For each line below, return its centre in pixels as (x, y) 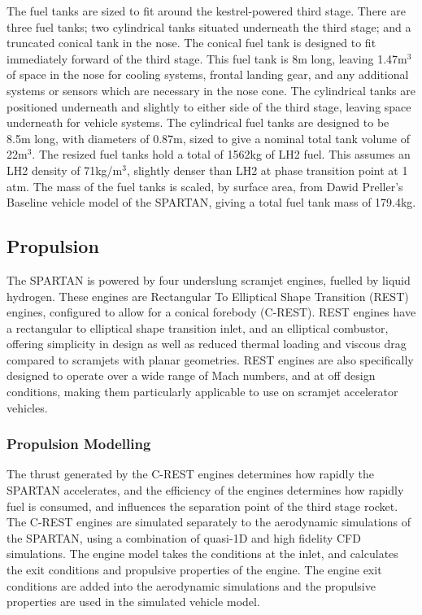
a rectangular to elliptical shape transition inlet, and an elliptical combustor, (198, 327)
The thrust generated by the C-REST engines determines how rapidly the (190, 474)
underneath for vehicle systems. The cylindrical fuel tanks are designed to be (198, 122)
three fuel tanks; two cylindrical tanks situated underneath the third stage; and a (209, 26)
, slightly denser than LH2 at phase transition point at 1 (267, 170)
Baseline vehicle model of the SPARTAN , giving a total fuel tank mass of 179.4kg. (211, 202)
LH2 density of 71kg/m (65, 170)
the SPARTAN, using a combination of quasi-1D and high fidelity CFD (184, 537)
